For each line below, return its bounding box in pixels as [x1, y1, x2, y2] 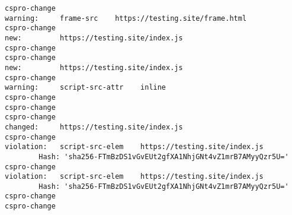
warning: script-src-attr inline [5, 83, 166, 92]
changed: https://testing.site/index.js [5, 122, 183, 131]
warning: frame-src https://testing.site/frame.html [5, 14, 247, 23]
